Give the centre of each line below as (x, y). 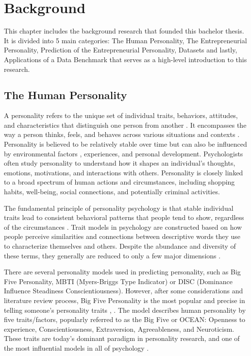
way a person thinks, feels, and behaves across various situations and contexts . (122, 134)
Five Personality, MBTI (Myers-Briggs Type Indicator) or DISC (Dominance (118, 281)
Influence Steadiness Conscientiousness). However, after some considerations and (124, 291)
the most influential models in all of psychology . (76, 348)
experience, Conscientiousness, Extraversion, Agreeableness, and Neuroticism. (119, 329)
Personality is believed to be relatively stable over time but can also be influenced (125, 144)
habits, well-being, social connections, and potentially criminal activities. (112, 192)
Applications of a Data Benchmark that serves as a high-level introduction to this (125, 59)
